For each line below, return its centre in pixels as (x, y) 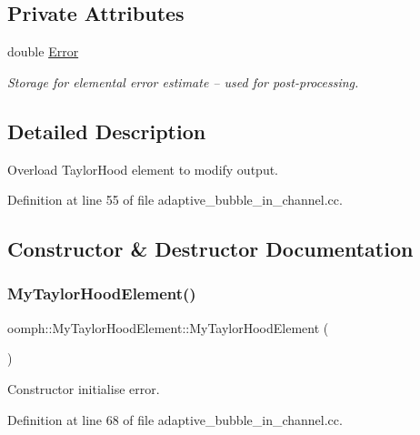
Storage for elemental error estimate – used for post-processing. (183, 81)
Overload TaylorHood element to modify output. (143, 169)
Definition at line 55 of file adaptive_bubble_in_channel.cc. (175, 200)
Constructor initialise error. (84, 388)
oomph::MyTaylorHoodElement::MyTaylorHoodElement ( (168, 327)
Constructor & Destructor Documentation (210, 249)
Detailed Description (107, 131)
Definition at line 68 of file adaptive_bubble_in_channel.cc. (175, 419)
